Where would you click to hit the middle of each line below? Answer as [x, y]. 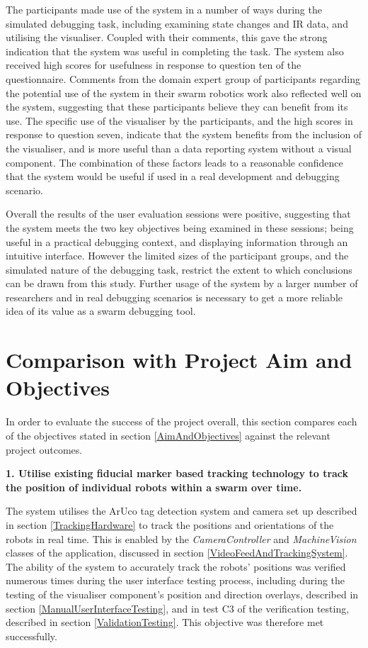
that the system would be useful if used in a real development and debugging [173, 176]
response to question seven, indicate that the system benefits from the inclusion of [184, 134]
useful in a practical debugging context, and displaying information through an [177, 241]
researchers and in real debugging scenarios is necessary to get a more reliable [174, 297]
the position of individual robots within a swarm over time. [154, 487]
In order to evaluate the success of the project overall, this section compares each [182, 421]
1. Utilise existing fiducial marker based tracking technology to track [177, 473]
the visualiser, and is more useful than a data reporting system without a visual [179, 148]
